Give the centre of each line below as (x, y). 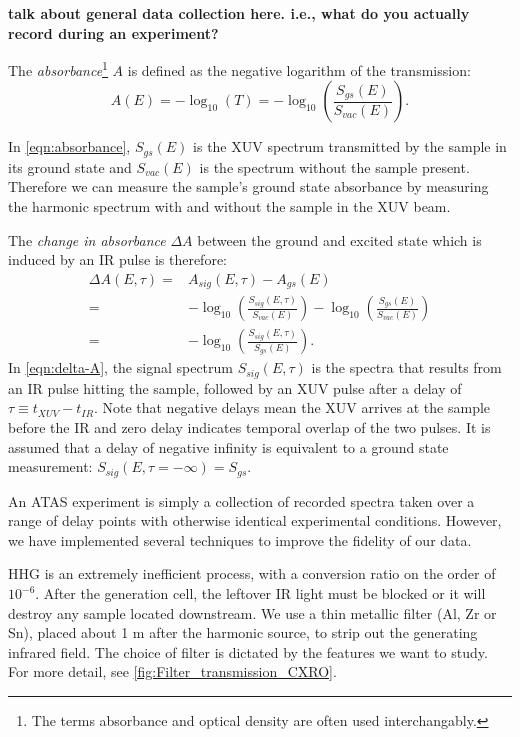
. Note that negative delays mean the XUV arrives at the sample (292, 407)
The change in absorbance (87, 239)
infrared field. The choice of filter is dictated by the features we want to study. (248, 651)
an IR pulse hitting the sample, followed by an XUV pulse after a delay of (235, 387)
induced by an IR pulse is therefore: (117, 259)
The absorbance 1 (58, 68)
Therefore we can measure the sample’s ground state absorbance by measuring (248, 186)
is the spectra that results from (406, 367)
